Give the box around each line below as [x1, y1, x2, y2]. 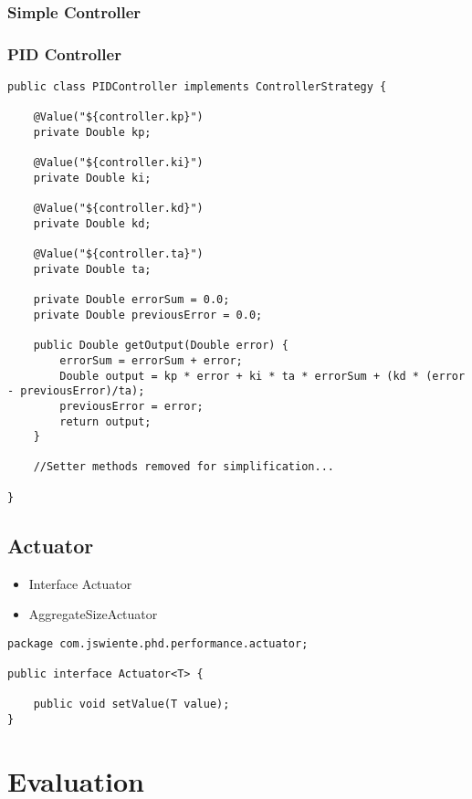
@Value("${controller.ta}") [33, 247, 204, 261]
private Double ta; [33, 262, 152, 276]
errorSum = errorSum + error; [59, 353, 243, 367]
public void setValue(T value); [33, 698, 230, 711]
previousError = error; [59, 399, 204, 413]
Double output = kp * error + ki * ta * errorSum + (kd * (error [59, 369, 466, 383]
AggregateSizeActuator [28, 605, 158, 624]
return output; [59, 415, 152, 428]
